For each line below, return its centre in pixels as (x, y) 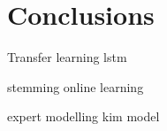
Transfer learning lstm (67, 57)
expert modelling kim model (83, 116)
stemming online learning (76, 86)
